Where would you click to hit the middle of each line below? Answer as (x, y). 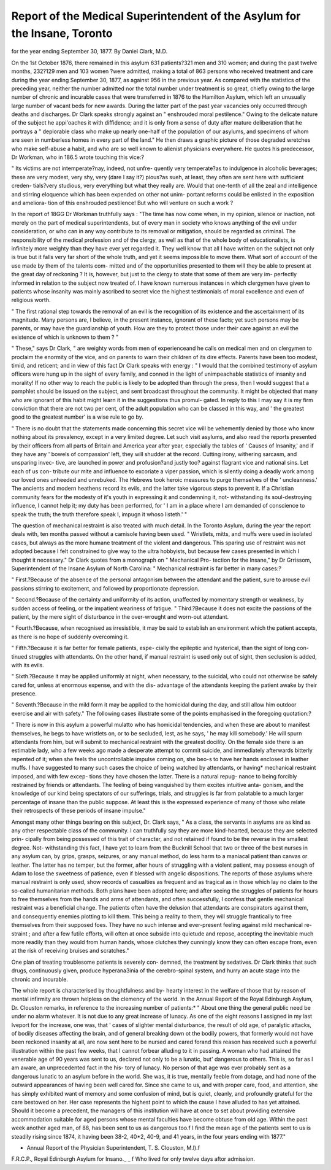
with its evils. (28, 665)
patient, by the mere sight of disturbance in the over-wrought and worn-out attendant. (120, 616)
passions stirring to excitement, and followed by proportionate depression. (105, 588)
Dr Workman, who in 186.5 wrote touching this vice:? (78, 157)
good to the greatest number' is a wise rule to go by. (78, 417)
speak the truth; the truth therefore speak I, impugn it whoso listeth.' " (99, 514)
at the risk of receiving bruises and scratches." (70, 951)
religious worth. (31, 300)
